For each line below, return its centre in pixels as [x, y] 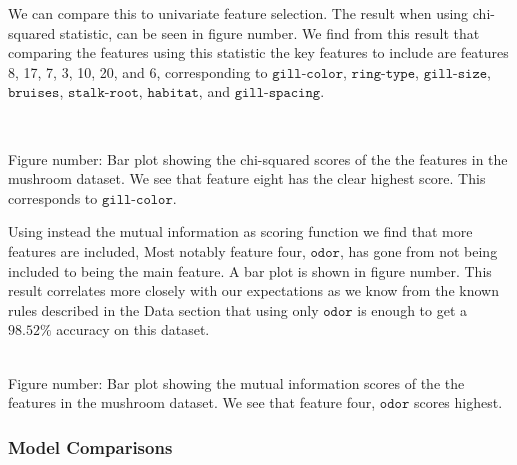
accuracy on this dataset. [133, 329]
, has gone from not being [418, 250]
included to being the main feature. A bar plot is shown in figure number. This [250, 270]
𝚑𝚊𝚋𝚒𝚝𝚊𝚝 [173, 93]
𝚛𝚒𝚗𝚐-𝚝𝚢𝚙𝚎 [383, 73]
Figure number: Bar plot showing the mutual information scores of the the [236, 382]
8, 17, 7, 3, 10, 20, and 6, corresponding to [138, 71]
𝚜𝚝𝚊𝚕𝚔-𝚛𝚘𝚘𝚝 [103, 93]
